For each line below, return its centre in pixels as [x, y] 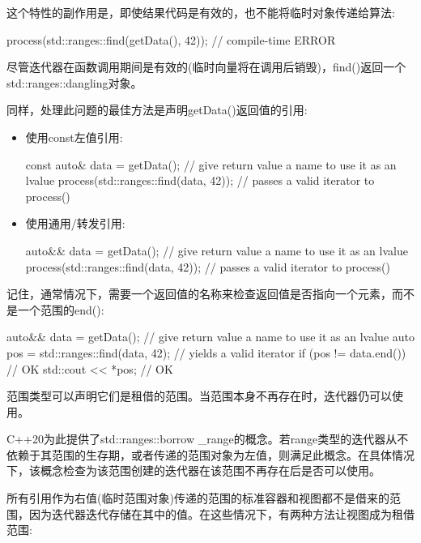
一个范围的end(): [61, 309]
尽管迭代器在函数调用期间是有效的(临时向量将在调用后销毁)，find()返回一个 [206, 67]
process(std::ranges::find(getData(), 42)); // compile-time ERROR [171, 39]
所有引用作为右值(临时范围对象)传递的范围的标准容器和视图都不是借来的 [198, 498]
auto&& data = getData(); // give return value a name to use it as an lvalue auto [211, 337]
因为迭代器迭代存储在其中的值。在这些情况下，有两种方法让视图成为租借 [221, 513]
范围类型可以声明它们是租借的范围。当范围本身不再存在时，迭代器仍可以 [199, 396]
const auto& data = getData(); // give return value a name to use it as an [211, 164]
